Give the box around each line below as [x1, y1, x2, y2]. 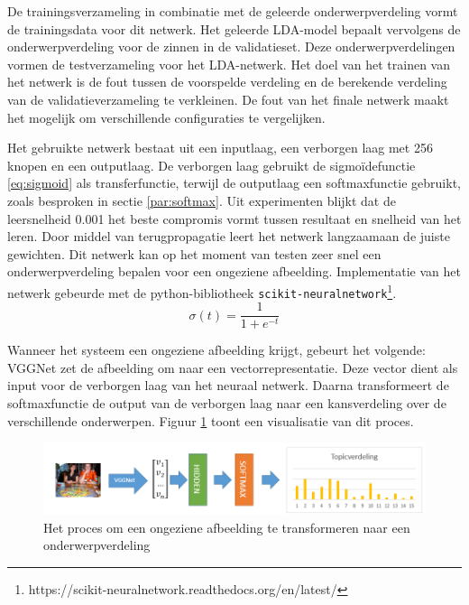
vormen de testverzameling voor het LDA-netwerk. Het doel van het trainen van [7, 54, 451, 73]
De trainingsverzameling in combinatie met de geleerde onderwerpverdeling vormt [7, 2, 458, 20]
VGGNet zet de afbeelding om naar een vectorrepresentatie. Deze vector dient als [7, 358, 458, 377]
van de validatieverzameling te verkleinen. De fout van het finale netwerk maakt [7, 89, 449, 108]
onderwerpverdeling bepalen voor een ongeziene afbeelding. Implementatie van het [7, 262, 461, 281]
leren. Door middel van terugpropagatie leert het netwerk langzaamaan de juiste [7, 227, 450, 246]
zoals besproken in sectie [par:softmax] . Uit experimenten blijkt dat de [7, 191, 396, 209]
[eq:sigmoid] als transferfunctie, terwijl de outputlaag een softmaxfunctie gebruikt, [7, 173, 461, 192]
